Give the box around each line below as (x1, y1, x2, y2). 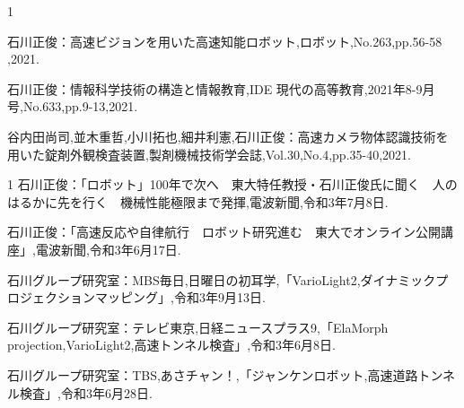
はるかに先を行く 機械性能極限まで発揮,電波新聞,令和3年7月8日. (7, 192, 389, 211)
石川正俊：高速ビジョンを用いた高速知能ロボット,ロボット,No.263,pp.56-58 (7, 31, 442, 50)
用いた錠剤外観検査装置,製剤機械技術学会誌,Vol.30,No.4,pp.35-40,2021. (7, 144, 411, 163)
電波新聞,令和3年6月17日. (35, 239, 181, 258)
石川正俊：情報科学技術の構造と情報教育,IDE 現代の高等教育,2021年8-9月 (7, 79, 435, 98)
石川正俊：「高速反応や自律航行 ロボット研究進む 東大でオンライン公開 (7, 222, 441, 241)
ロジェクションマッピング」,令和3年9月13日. (7, 288, 266, 307)
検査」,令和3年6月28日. (19, 383, 153, 402)
